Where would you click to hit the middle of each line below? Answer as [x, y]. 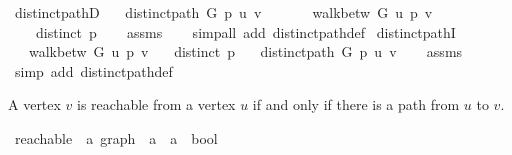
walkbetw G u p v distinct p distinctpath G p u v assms [245, 51]
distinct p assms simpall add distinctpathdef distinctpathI [245, 31]
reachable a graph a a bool [116, 137]
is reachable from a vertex [156, 104]
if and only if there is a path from [356, 104]
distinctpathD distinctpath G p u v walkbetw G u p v [223, 12]
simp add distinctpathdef [93, 70]
